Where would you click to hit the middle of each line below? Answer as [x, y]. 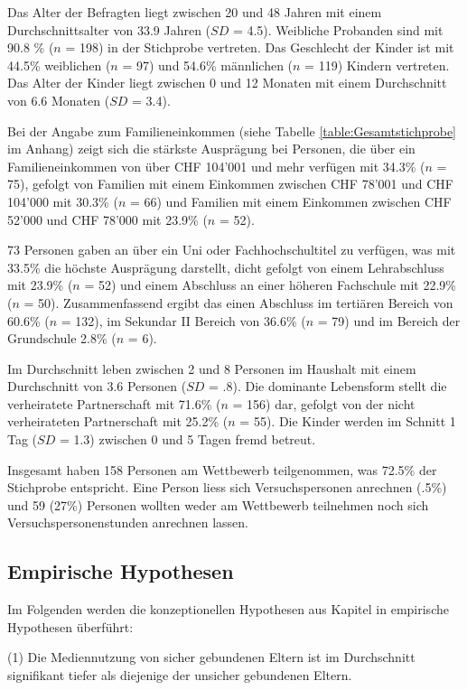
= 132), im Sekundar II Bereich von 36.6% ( [183, 320]
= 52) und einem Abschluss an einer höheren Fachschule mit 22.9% [271, 285]
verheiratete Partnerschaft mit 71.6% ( [114, 403]
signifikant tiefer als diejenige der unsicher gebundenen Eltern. [180, 675]
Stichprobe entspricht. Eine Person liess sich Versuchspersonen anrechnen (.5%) [227, 487]
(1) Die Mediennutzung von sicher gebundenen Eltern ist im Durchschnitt [211, 657]
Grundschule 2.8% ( [62, 338]
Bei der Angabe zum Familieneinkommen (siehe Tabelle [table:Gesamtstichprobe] [232, 131]
